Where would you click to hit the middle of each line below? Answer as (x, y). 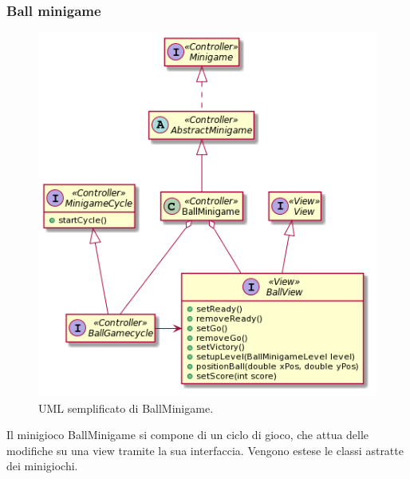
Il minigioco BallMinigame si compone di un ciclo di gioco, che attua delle (188, 435)
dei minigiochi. (42, 466)
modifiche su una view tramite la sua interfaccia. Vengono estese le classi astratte (205, 450)
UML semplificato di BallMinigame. (126, 408)
